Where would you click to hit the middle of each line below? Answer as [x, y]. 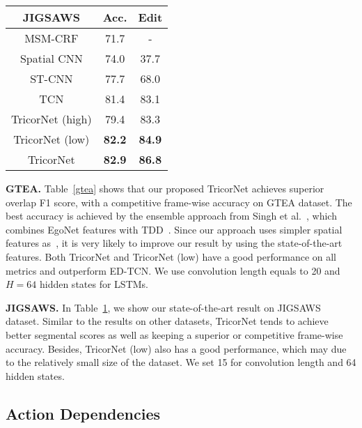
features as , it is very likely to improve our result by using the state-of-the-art [174, 243]
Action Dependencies [83, 413]
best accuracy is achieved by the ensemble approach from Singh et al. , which [171, 216]
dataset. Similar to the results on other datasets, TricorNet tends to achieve [167, 321]
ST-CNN [52, 78]
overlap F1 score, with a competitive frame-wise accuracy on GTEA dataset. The [179, 202]
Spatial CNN [51, 58]
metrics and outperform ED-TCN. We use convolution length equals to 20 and [173, 270]
